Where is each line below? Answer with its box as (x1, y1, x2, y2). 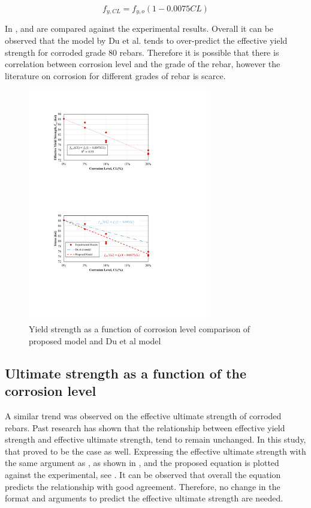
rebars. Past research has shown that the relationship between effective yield (5, 421, 285, 434)
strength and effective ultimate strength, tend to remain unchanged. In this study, (5, 433, 306, 446)
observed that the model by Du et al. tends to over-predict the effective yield (5, 34, 288, 47)
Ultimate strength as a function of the (5, 363, 247, 382)
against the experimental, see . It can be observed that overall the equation (5, 468, 281, 480)
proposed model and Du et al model (29, 334, 161, 347)
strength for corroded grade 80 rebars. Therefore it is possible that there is (5, 46, 279, 58)
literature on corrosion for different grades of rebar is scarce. (5, 69, 226, 82)
